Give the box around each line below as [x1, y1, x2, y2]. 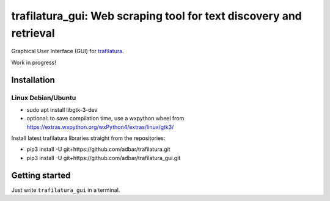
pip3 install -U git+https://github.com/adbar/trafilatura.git [26, 145, 170, 153]
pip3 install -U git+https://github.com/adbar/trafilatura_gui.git [26, 154, 181, 161]
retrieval [11, 26, 55, 40]
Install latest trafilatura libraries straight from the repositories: [11, 134, 166, 142]
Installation [11, 75, 55, 85]
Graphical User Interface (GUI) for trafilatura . [11, 48, 125, 55]
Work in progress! [11, 59, 56, 66]
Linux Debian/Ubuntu [11, 93, 76, 102]
